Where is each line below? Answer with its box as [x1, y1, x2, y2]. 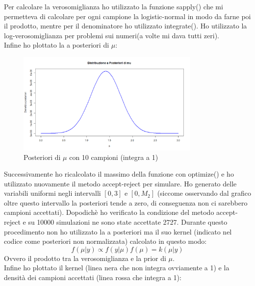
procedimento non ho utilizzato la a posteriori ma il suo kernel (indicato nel [4, 226, 232, 236]
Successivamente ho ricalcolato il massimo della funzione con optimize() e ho [4, 168, 234, 179]
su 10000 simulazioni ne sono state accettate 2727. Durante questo [28, 216, 228, 227]
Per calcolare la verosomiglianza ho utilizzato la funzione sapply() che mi [4, 1, 223, 11]
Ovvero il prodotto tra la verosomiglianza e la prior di [4, 253, 166, 263]
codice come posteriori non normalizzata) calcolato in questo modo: [4, 236, 207, 246]
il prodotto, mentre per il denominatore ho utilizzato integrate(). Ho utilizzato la [4, 21, 247, 31]
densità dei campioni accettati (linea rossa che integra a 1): [4, 272, 181, 282]
